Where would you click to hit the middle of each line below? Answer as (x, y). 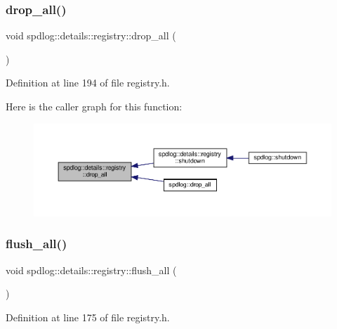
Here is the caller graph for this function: (94, 106)
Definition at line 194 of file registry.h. (88, 83)
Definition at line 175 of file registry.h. (88, 317)
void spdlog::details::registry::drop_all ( (91, 36)
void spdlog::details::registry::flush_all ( (91, 270)
